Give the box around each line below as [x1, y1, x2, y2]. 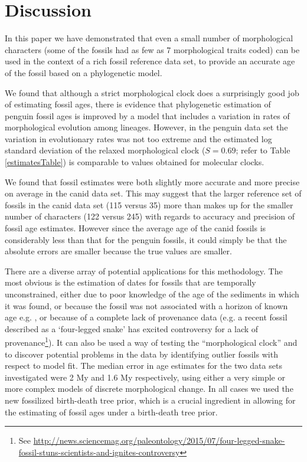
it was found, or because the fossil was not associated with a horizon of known [5, 299, 288, 312]
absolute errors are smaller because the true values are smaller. [5, 245, 232, 257]
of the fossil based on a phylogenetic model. [5, 66, 162, 78]
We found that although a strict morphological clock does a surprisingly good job [5, 86, 299, 99]
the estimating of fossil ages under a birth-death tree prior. [5, 405, 218, 418]
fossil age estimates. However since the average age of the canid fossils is [5, 222, 266, 234]
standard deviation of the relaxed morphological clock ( [5, 144, 205, 156]
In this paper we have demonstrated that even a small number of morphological [5, 32, 293, 44]
